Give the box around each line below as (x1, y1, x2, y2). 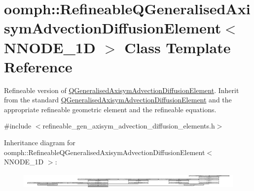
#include (4, 121, 32, 131)
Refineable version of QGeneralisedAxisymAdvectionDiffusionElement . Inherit (4, 85, 239, 95)
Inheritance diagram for (4, 137, 75, 148)
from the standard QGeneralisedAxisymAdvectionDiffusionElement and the (4, 95, 232, 105)
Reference (4, 56, 73, 76)
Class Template (124, 37, 231, 57)
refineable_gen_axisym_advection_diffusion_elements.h (42, 121, 215, 131)
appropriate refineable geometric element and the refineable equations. (4, 104, 217, 114)
